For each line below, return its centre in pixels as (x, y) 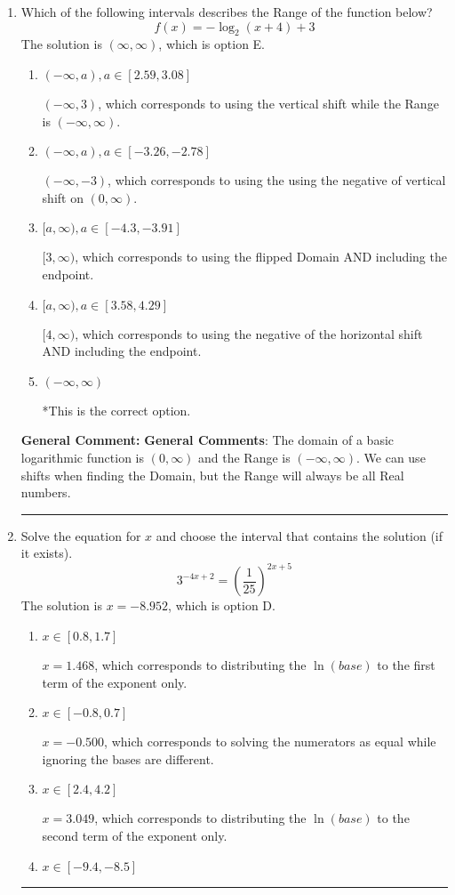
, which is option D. (222, 605)
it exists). (47, 553)
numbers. (46, 492)
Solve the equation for (81, 535)
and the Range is (244, 457)
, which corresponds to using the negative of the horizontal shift (249, 333)
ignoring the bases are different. (128, 758)
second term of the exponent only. (135, 835)
